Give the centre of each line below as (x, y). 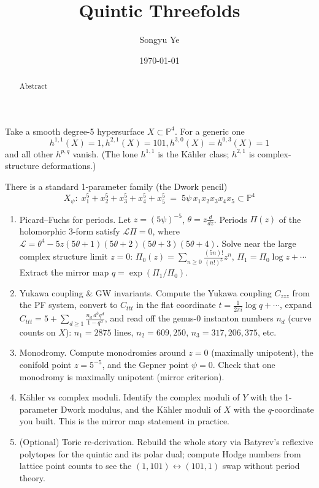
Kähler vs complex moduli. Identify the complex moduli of (129, 397)
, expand (296, 305)
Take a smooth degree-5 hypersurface (75, 131)
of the (290, 219)
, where (166, 231)
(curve (300, 318)
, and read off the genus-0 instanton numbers (189, 318)
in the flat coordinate (176, 305)
